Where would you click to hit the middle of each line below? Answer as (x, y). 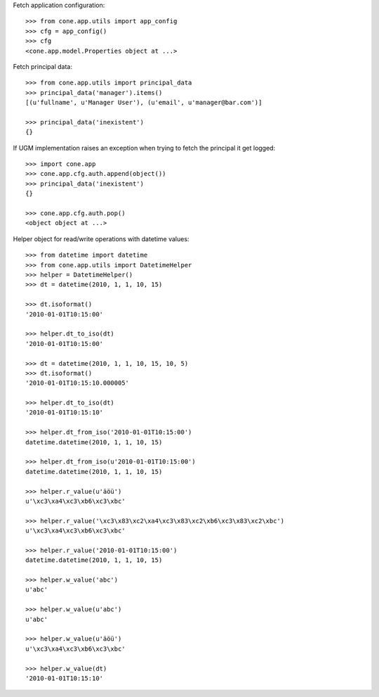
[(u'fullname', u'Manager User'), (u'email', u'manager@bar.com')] (144, 103)
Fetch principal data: (43, 66)
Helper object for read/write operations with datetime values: (101, 238)
